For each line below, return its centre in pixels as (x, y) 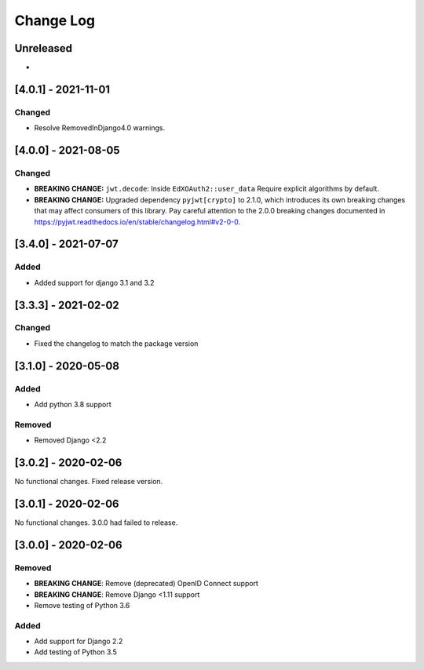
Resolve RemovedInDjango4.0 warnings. (99, 128)
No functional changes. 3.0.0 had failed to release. (96, 523)
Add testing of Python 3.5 (75, 652)
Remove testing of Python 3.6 (82, 605)
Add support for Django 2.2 (79, 641)
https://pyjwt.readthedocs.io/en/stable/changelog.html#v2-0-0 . (137, 222)
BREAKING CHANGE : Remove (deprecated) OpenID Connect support (146, 584)
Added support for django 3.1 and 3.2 (94, 282)
